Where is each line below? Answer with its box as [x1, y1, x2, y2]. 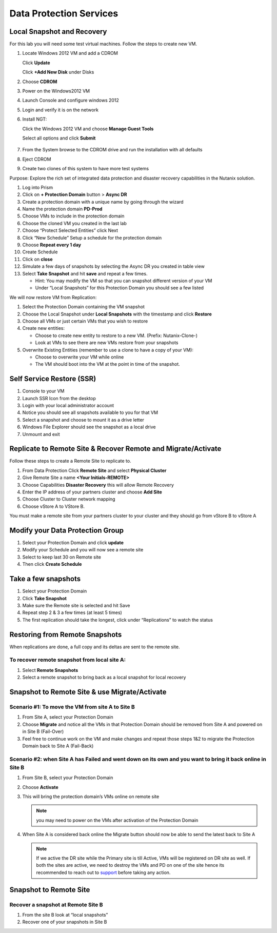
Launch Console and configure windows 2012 [22, 97, 119, 104]
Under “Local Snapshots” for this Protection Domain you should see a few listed [35, 285, 204, 291]
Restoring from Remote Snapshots [9, 630, 122, 639]
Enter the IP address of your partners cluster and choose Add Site [22, 489, 163, 495]
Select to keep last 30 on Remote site [22, 554, 101, 560]
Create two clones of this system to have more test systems [22, 166, 149, 172]
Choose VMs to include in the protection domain [22, 213, 125, 219]
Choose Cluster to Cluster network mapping [22, 496, 115, 502]
